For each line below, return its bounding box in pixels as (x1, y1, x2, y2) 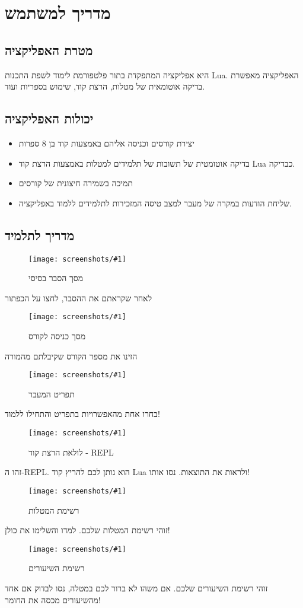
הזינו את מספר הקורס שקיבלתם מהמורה (5, 349, 138, 362)
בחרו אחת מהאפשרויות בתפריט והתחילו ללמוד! (5, 408, 160, 420)
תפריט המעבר (28, 387, 75, 400)
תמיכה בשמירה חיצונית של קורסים (18, 177, 133, 189)
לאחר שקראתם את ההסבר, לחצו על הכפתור (5, 291, 152, 304)
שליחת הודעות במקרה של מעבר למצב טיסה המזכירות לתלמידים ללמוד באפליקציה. (18, 196, 292, 209)
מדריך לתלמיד (5, 225, 75, 244)
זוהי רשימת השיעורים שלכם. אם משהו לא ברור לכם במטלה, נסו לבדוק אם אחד (5, 582, 268, 594)
